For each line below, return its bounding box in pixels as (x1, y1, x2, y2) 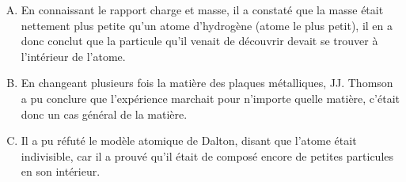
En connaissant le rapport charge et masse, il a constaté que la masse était (21, 2, 384, 17)
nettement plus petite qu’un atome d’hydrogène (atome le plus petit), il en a (21, 17, 393, 33)
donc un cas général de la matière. (21, 105, 188, 122)
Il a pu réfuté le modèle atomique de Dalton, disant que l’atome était (21, 132, 357, 149)
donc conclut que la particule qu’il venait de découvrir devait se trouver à (21, 32, 378, 49)
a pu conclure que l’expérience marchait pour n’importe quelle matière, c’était (21, 89, 400, 106)
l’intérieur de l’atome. (21, 47, 126, 64)
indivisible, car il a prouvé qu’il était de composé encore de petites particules (21, 147, 394, 164)
